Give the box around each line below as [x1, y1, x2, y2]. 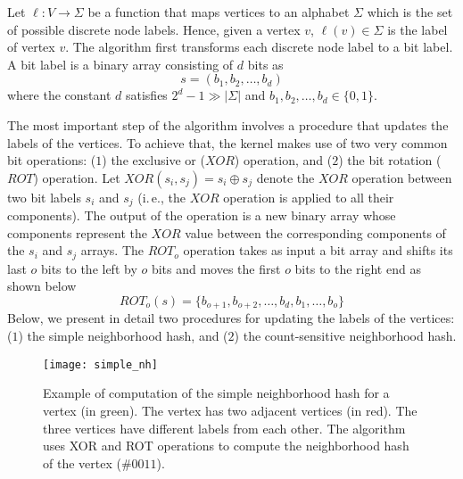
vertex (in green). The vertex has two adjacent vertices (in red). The [43, 401, 418, 419]
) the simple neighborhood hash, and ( [18, 326, 228, 345]
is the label [387, 20, 448, 38]
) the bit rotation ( [338, 151, 442, 169]
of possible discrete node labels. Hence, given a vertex [7, 20, 301, 38]
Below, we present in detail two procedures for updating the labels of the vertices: [7, 309, 455, 327]
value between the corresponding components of [185, 223, 446, 242]
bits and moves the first [151, 259, 281, 277]
